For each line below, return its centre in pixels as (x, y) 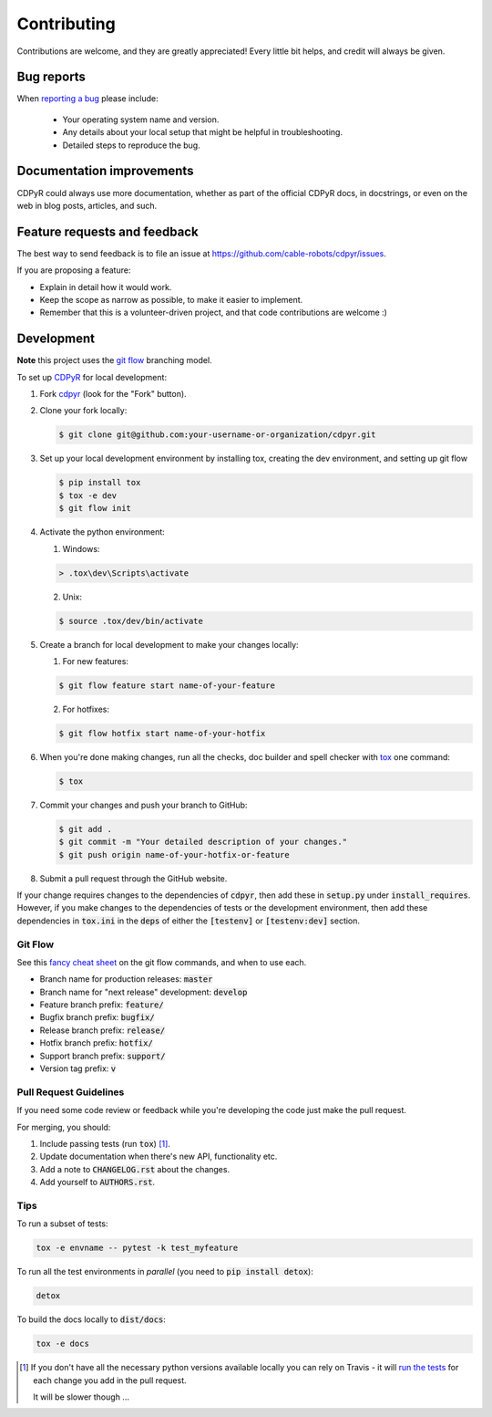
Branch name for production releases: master (126, 979)
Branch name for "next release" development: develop (143, 992)
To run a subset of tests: (62, 1224)
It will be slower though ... (81, 1397)
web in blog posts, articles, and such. (87, 205)
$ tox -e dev (88, 495)
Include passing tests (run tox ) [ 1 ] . (105, 1143)
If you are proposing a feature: (74, 270)
